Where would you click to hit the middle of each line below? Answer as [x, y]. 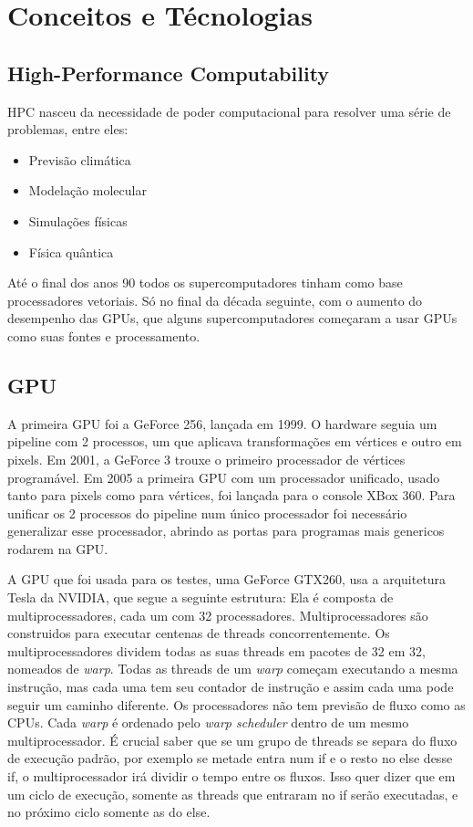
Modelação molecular [87, 190]
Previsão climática [80, 159]
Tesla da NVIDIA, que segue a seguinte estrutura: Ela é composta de [201, 597]
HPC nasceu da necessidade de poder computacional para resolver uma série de [229, 111]
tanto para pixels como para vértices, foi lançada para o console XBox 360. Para [231, 495]
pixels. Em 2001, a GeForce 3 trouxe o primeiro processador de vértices [206, 459]
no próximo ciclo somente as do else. [109, 812]
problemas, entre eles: [68, 129]
